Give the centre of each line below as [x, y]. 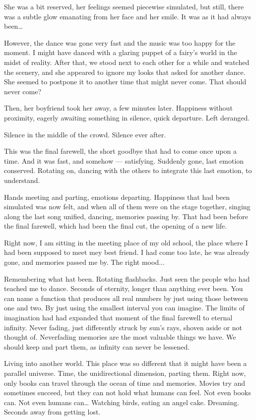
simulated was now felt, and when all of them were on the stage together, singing [127, 207]
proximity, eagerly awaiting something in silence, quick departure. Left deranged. [127, 117]
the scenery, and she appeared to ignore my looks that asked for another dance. [125, 72]
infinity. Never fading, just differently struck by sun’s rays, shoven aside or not [123, 327]
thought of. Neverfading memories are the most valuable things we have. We [120, 337]
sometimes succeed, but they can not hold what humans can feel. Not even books [128, 392]
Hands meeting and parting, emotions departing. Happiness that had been [117, 197]
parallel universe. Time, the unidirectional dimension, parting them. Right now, [125, 373]
